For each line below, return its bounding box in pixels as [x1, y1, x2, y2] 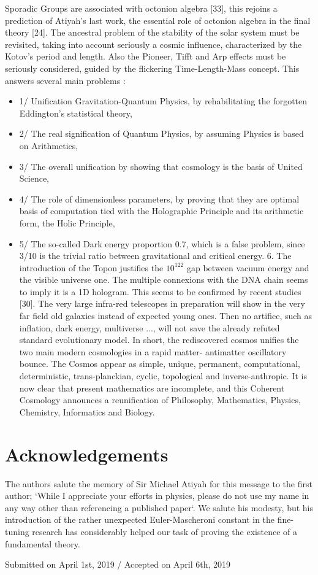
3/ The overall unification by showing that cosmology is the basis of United [19, 160, 303, 172]
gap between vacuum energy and [186, 261, 309, 274]
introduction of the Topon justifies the [19, 261, 164, 274]
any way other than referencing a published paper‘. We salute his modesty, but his [5, 501, 314, 514]
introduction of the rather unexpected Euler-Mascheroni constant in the [5, 513, 275, 526]
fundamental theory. [5, 537, 80, 550]
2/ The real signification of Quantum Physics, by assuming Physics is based [19, 127, 304, 140]
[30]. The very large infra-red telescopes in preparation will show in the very [19, 297, 305, 310]
